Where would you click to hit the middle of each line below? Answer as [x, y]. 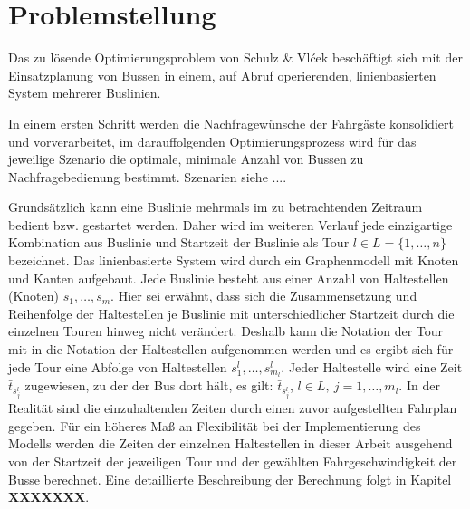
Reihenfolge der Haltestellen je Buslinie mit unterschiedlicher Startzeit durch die [231, 313]
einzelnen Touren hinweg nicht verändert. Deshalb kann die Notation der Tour [226, 331]
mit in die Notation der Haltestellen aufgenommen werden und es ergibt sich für [231, 349]
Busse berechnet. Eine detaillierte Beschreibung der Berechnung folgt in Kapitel [230, 479]
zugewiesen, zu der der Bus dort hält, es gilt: [149, 385]
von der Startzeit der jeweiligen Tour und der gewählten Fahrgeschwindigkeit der [233, 461]
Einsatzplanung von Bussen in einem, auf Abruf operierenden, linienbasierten [222, 75]
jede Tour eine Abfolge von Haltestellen [118, 366]
